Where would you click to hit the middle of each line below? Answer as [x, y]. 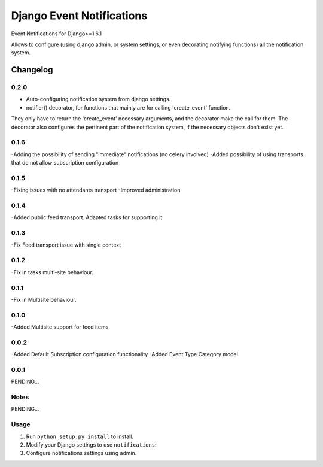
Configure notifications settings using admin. [81, 453]
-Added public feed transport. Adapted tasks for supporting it [87, 217]
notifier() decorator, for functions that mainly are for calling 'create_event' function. [128, 107]
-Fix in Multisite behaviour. [44, 299]
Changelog [32, 70]
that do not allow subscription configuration [65, 163]
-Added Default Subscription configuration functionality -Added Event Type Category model [125, 354]
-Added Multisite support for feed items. [61, 327]
